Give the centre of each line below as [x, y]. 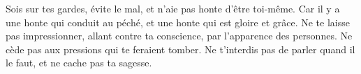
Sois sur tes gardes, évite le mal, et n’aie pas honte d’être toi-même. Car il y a [173, 8]
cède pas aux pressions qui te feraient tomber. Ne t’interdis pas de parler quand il [180, 49]
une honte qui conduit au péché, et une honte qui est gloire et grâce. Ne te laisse [178, 22]
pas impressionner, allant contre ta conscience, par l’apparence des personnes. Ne [179, 36]
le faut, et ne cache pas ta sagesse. [79, 63]
